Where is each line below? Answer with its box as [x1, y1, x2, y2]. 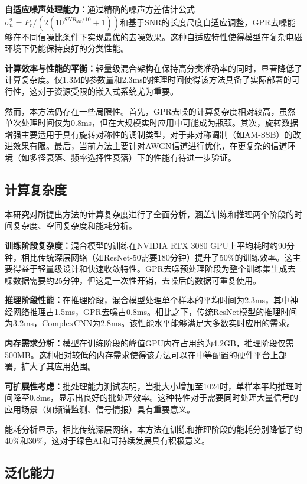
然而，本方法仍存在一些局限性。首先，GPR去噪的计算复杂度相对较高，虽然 [5, 105, 296, 117]
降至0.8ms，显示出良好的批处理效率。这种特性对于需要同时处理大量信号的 [12, 391, 299, 404]
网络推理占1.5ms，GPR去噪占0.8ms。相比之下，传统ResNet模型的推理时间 [12, 305, 298, 317]
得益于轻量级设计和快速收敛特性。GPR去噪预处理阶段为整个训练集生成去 [12, 262, 296, 275]
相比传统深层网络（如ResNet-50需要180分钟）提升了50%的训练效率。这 [21, 251, 293, 263]
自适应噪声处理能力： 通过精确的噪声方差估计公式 [5, 3, 195, 15]
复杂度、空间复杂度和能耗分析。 [12, 219, 137, 232]
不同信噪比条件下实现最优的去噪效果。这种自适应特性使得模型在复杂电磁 [21, 30, 302, 43]
